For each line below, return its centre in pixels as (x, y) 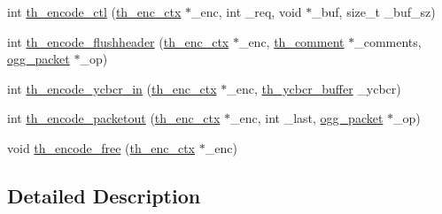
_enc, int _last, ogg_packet (307, 118)
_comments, (388, 41)
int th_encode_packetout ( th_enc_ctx (114, 118)
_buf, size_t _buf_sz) (374, 11)
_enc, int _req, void (247, 11)
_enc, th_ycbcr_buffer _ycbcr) (314, 88)
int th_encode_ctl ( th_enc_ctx (94, 11)
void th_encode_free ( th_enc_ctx (101, 147)
